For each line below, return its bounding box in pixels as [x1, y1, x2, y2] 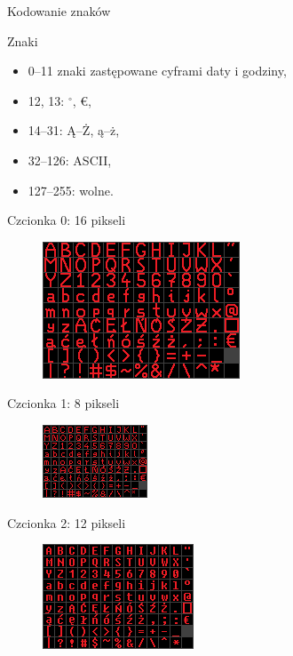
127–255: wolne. [28, 180, 114, 199]
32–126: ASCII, [28, 150, 112, 169]
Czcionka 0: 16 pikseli [7, 211, 126, 229]
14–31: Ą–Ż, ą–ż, [28, 121, 120, 140]
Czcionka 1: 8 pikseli [7, 394, 120, 412]
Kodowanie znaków [7, 2, 111, 20]
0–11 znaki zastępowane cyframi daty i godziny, [28, 61, 287, 80]
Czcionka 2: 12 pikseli [7, 513, 126, 532]
